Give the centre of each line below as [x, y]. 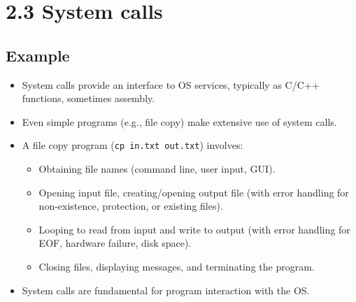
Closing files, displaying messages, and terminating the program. [177, 266]
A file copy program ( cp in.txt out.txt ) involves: [133, 145]
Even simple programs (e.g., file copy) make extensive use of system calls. [179, 121]
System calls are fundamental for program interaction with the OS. [166, 290]
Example [38, 55]
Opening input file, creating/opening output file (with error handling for [194, 192]
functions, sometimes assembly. [88, 98]
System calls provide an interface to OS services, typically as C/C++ [171, 84]
